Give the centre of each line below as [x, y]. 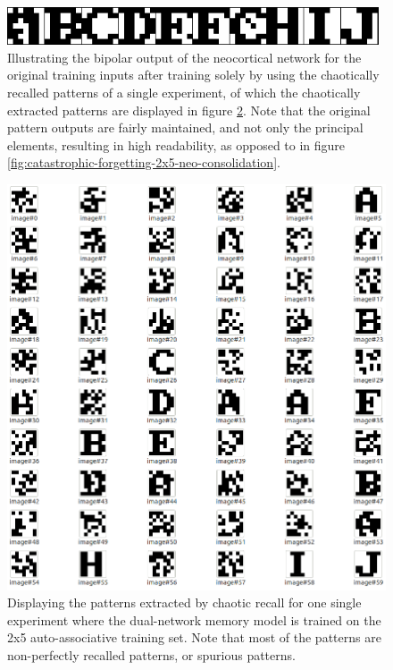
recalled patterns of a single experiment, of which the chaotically [184, 92]
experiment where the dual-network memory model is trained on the [194, 619]
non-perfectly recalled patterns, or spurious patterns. [151, 655]
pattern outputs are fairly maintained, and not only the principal [185, 127]
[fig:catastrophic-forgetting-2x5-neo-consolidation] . [144, 162]
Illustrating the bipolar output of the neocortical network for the [184, 57]
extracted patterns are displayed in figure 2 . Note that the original [189, 110]
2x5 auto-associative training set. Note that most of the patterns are [194, 637]
